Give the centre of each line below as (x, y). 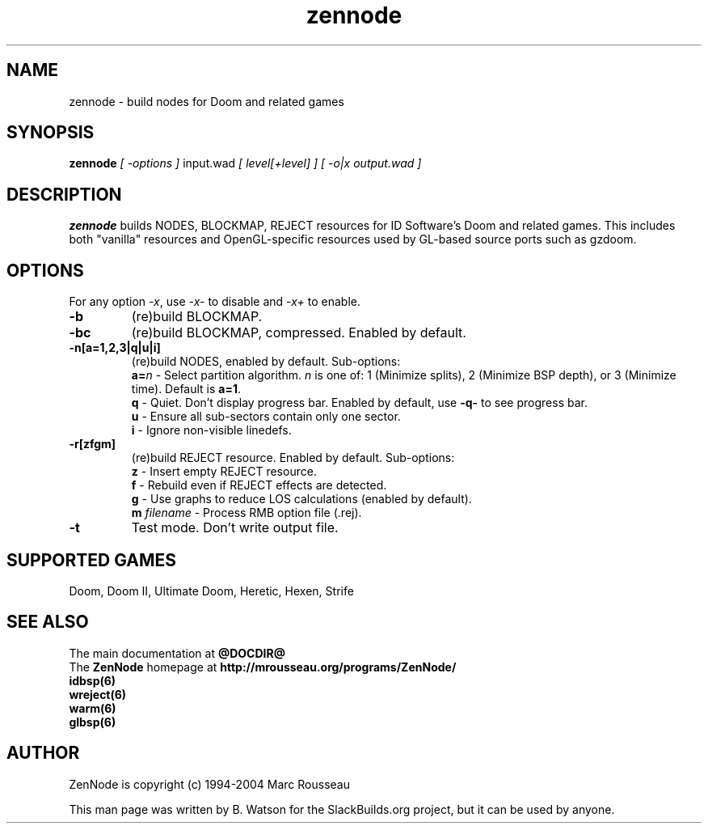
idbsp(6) (93, 680)
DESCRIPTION (64, 194)
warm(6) (93, 708)
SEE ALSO (48, 622)
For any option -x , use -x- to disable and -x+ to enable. (215, 302)
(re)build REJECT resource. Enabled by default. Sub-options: (293, 458)
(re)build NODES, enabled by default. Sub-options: (266, 362)
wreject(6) (98, 694)
